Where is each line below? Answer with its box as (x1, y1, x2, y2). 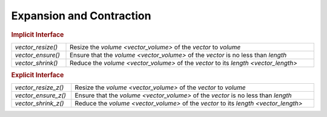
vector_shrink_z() (15, 100, 64, 108)
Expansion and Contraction (11, 9, 151, 22)
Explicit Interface (11, 71, 64, 80)
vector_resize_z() (15, 83, 64, 92)
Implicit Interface (11, 30, 64, 39)
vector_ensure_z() (15, 91, 67, 100)
